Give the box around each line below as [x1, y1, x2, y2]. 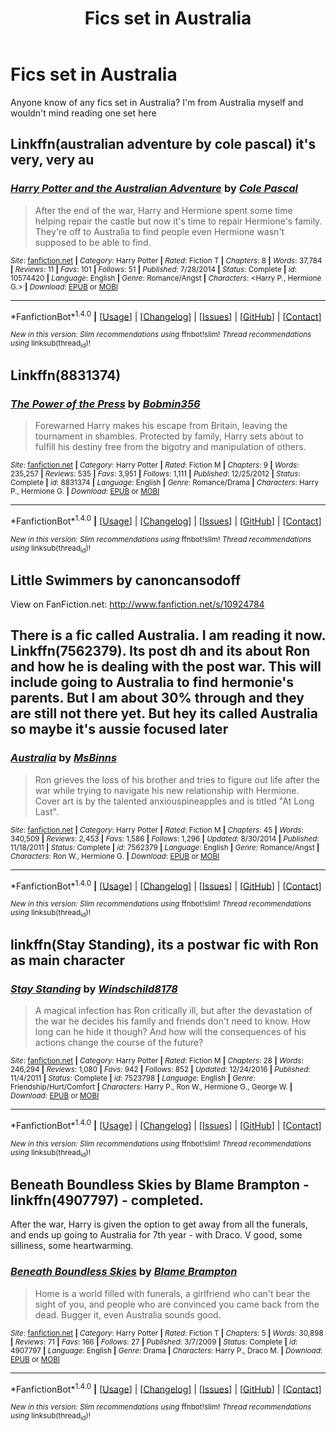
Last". [34, 805, 59, 817]
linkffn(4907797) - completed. [10, 1192, 204, 1209]
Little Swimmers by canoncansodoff [10, 572, 242, 589]
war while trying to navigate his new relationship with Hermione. [34, 784, 300, 796]
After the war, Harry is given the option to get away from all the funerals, [10, 1218, 309, 1231]
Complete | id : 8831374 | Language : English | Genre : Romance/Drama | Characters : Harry [10, 478, 319, 488]
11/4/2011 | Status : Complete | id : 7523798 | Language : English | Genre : [10, 1073, 256, 1084]
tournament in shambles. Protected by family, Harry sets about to [34, 430, 304, 442]
